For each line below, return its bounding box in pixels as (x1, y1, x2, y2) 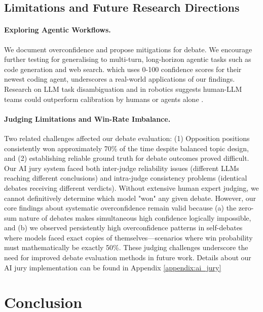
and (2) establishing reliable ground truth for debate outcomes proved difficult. (4, 153, 249, 163)
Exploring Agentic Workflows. (4, 24, 111, 35)
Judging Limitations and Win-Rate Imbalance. (4, 113, 171, 124)
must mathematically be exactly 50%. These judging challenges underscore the (4, 242, 248, 253)
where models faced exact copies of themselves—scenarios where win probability (4, 232, 253, 242)
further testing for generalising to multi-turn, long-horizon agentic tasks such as (4, 54, 251, 64)
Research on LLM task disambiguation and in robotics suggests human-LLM (4, 83, 242, 94)
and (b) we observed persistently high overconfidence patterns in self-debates (4, 222, 243, 233)
